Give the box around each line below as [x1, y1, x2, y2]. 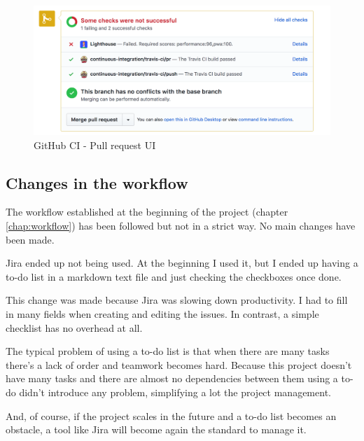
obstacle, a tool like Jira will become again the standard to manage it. [6, 422, 307, 437]
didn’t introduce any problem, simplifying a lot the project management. [19, 385, 331, 399]
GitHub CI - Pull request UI [34, 137, 156, 152]
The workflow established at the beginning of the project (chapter [6, 204, 288, 219]
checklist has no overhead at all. [6, 320, 143, 335]
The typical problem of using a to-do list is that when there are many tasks [6, 344, 330, 358]
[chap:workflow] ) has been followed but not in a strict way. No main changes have [6, 218, 356, 233]
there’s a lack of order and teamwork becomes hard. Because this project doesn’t [6, 357, 352, 372]
